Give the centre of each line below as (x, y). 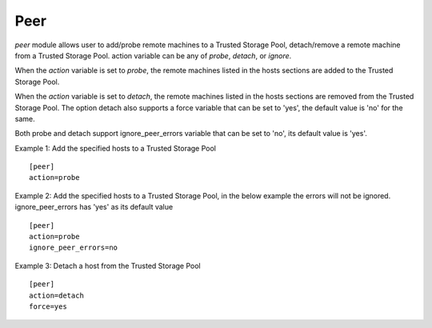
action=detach (56, 295)
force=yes (48, 306)
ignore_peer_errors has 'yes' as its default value (94, 207)
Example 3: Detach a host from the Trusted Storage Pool (108, 266)
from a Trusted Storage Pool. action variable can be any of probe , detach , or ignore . (153, 55)
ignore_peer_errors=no (74, 248)
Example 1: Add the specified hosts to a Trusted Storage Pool (115, 148)
